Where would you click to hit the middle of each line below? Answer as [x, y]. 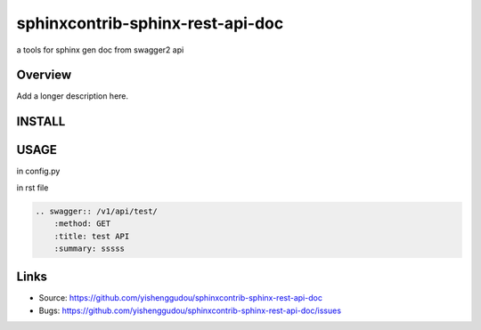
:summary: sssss [89, 248]
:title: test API [92, 236]
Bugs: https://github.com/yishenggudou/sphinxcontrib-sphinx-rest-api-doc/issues [190, 310]
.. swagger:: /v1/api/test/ [96, 211]
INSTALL [41, 121]
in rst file [33, 188]
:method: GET [82, 224]
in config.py [38, 171]
